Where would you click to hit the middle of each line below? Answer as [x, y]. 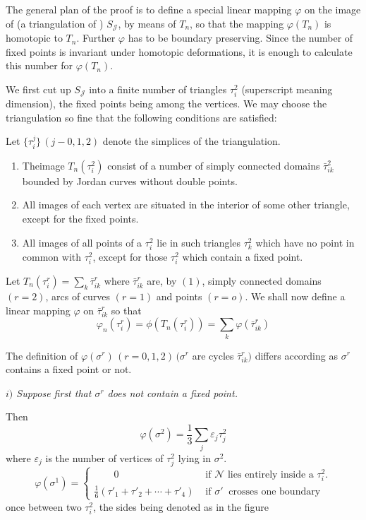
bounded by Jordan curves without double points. [130, 181]
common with [52, 256]
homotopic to [34, 38]
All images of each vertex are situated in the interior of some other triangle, [186, 205]
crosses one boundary [275, 491]
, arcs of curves [78, 296]
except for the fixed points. [80, 219]
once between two [44, 506]
